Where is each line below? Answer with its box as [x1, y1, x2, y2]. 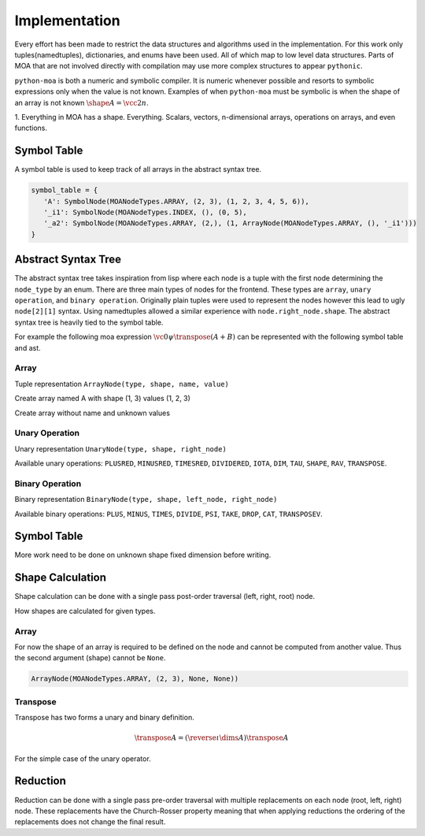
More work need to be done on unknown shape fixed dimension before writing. [14, 550, 272, 559]
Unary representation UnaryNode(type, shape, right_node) [14, 444, 227, 453]
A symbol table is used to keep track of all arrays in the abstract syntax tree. [14, 165, 262, 174]
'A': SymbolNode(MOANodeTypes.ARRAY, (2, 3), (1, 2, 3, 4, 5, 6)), [43, 197, 310, 206]
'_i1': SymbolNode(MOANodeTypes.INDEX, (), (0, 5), [43, 207, 247, 217]
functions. [14, 123, 47, 133]
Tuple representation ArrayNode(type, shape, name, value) [14, 379, 230, 388]
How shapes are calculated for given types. [14, 606, 156, 615]
